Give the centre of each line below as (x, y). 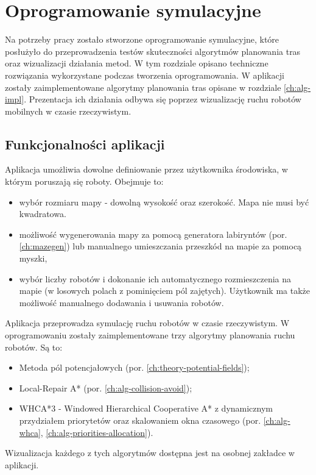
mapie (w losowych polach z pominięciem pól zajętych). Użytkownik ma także (164, 291)
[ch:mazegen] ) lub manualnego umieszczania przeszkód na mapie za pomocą (160, 246)
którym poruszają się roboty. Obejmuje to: (84, 181)
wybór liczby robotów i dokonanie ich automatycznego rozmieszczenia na (155, 278)
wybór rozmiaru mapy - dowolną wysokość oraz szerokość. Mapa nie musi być (164, 202)
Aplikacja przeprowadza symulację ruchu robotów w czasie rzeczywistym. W (147, 323)
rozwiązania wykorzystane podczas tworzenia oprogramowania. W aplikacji (145, 75)
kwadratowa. (43, 214)
